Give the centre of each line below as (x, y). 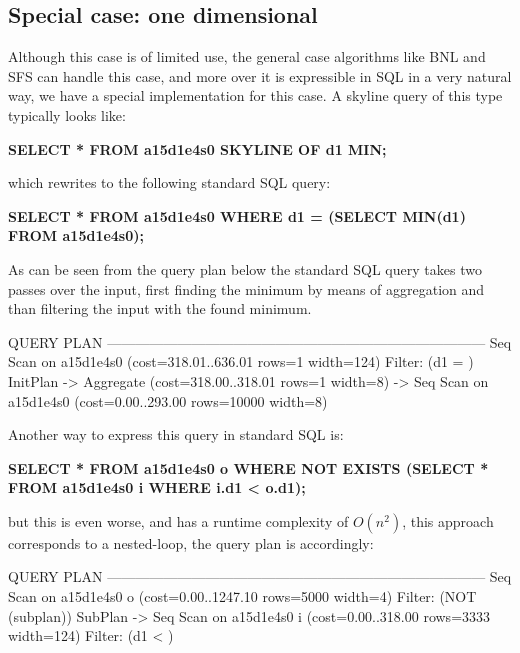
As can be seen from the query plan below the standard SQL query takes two (245, 268)
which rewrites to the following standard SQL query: (169, 182)
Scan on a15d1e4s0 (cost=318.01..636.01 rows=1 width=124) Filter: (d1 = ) (241, 361)
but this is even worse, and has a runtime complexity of (178, 520)
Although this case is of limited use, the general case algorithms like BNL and (247, 56)
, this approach (448, 520)
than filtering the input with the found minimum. (160, 308)
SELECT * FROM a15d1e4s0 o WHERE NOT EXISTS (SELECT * (248, 467)
